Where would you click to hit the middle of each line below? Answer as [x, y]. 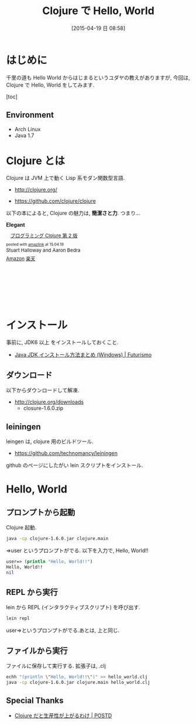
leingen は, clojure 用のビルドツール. [50, 441]
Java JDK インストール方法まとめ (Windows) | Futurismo [83, 355]
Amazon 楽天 [21, 258]
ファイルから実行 [37, 650]
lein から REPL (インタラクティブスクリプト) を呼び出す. [73, 607]
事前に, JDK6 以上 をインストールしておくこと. [62, 343]
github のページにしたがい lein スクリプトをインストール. [75, 465]
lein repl [18, 618]
